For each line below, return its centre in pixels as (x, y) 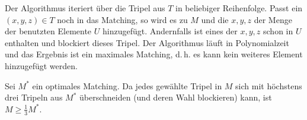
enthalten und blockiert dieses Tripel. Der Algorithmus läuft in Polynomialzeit (147, 42)
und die (215, 19)
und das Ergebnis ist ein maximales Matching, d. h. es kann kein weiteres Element (154, 54)
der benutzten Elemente (48, 31)
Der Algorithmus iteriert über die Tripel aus (85, 8)
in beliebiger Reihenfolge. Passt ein (239, 8)
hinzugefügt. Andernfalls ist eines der (170, 31)
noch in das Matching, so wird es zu (122, 19)
